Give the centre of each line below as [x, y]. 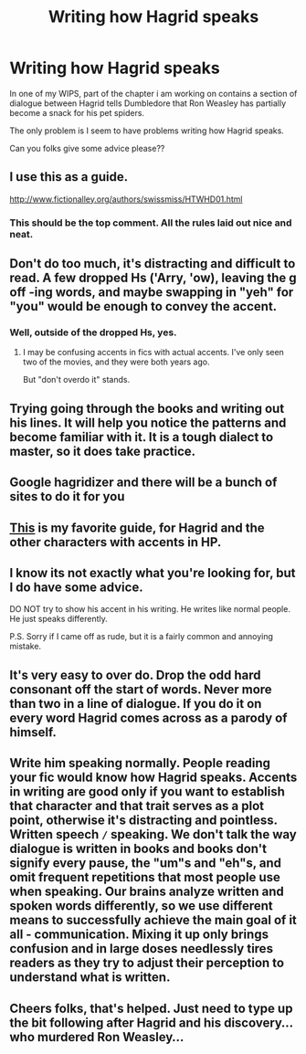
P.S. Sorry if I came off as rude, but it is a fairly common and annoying [142, 637]
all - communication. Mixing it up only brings [139, 935]
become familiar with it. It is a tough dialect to [142, 437]
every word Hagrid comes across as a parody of [148, 717]
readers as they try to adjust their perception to [147, 963]
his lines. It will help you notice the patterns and [148, 422]
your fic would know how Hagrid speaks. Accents [153, 778]
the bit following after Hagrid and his [116, 1022]
